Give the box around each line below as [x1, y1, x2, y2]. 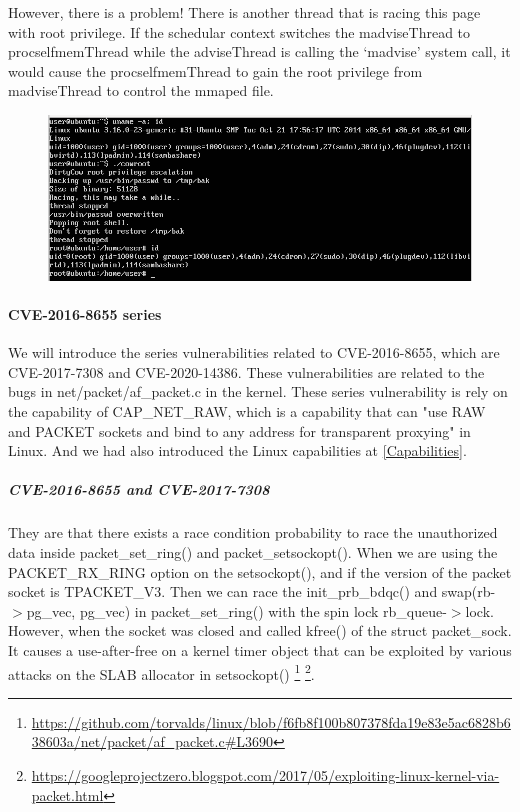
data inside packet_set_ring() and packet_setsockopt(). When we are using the [8, 541, 498, 562]
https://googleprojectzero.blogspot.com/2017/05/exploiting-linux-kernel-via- [31, 764, 500, 785]
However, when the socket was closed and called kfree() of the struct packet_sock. [8, 620, 512, 641]
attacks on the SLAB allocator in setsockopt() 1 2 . [8, 660, 315, 684]
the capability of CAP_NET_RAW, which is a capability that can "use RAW [8, 401, 486, 422]
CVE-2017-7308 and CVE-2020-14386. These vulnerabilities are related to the [8, 361, 485, 382]
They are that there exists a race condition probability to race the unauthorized [8, 522, 498, 543]
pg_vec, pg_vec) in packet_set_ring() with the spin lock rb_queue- [26, 600, 447, 621]
